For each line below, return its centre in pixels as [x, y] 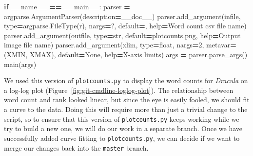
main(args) [20, 64]
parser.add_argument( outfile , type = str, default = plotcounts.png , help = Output [122, 35]
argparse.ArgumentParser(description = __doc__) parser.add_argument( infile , [122, 16]
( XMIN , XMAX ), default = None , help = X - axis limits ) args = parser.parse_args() [126, 54]
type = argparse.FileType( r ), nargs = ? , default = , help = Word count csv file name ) [125, 26]
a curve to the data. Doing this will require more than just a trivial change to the [126, 109]
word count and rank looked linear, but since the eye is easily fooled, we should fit [127, 100]
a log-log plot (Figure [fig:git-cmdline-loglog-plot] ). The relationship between [119, 90]
